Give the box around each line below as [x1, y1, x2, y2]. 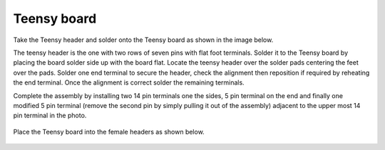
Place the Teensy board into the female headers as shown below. [13, 127, 205, 136]
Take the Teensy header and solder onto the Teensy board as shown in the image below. [13, 36, 274, 44]
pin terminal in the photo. [13, 111, 87, 120]
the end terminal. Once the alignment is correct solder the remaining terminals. [13, 78, 245, 87]
